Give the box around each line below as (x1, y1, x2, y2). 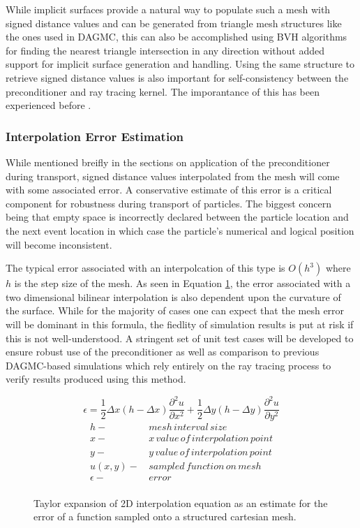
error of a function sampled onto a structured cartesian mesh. (33, 509, 297, 524)
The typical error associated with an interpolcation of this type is (6, 261, 285, 275)
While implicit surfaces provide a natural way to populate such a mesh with (6, 2, 331, 16)
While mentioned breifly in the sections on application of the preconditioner (6, 154, 330, 169)
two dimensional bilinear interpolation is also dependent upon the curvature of (6, 289, 341, 304)
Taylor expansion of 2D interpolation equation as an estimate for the (33, 495, 328, 510)
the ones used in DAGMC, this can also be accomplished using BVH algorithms (6, 29, 347, 44)
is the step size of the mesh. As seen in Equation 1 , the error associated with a (14, 276, 351, 291)
